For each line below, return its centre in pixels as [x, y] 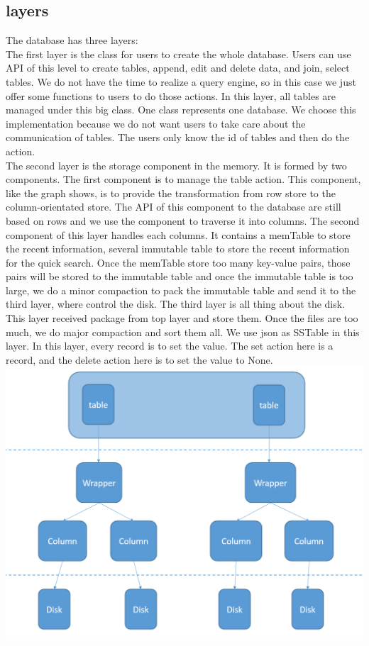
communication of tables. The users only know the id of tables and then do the [178, 137]
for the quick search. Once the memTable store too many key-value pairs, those [178, 262]
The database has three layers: [72, 40]
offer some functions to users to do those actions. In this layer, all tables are [171, 95]
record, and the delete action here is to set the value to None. [139, 359]
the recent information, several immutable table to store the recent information [178, 249]
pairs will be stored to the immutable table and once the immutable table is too [180, 276]
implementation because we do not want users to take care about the [156, 123]
